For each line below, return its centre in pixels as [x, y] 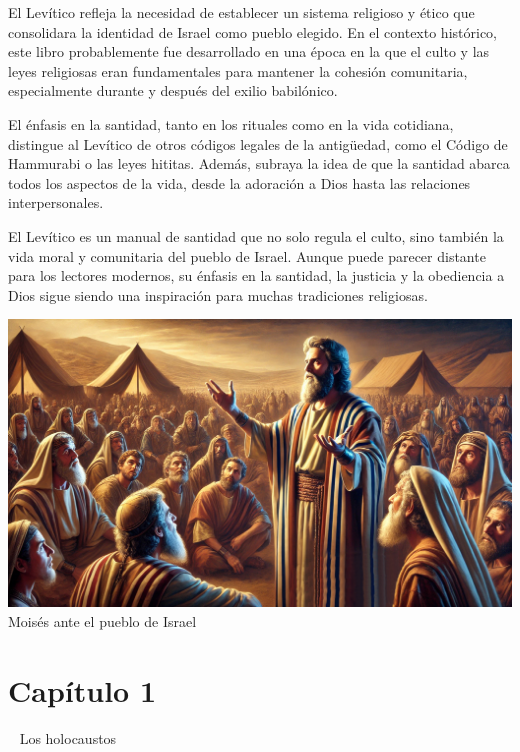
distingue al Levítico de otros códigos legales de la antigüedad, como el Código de [258, 143]
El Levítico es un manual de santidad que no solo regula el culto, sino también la [256, 235]
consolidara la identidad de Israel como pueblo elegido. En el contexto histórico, [252, 31]
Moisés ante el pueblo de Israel [102, 620]
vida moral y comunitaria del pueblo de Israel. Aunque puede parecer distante [247, 255]
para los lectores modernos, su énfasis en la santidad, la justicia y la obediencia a [256, 275]
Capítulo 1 [82, 689]
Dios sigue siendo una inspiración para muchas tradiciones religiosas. [218, 294]
